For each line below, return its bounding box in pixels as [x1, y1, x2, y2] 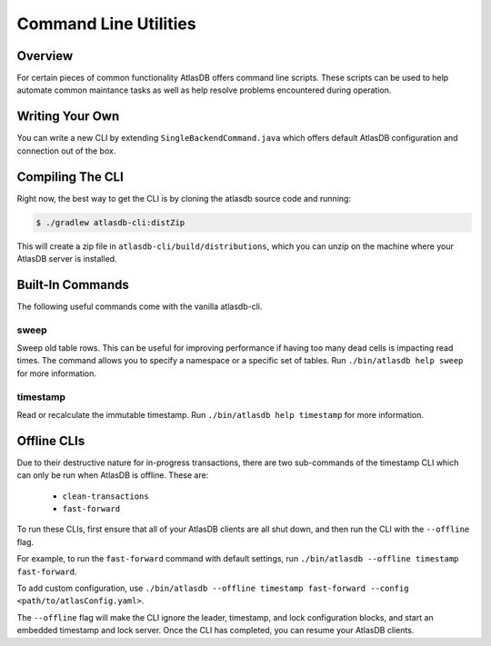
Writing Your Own [16, 109, 120, 124]
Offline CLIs [16, 432, 85, 449]
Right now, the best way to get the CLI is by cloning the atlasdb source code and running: [16, 193, 352, 204]
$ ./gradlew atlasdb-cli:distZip [35, 217, 185, 227]
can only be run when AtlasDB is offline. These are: [16, 470, 209, 481]
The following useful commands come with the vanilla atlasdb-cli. [16, 301, 263, 312]
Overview [16, 48, 74, 64]
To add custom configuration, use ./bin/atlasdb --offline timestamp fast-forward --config [16, 582, 409, 594]
